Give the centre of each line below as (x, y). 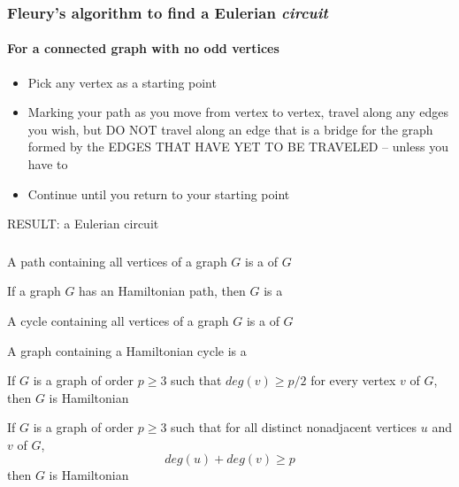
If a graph (34, 291)
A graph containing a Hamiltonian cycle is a (127, 350)
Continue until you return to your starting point (159, 193)
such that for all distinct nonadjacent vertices (294, 427)
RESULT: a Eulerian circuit (83, 224)
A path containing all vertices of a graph (117, 261)
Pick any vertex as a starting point (122, 82)
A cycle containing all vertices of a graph (118, 320)
